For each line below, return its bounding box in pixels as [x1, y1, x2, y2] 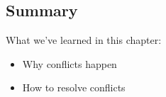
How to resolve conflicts [22, 80, 126, 95]
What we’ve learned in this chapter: [6, 33, 162, 47]
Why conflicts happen [22, 56, 117, 71]
